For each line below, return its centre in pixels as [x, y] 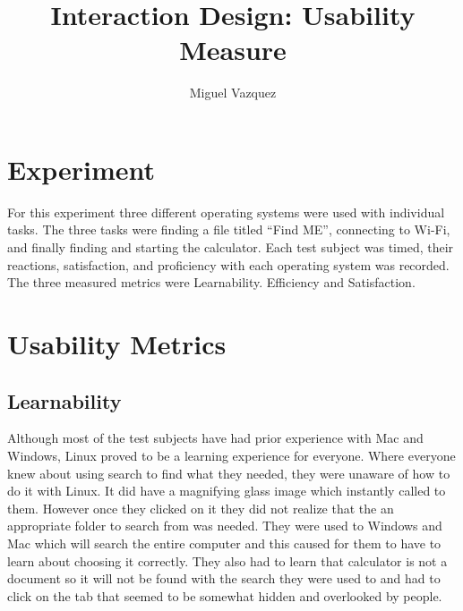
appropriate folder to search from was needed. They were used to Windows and [225, 526]
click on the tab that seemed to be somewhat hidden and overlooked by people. [225, 595]
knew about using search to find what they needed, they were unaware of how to [229, 473]
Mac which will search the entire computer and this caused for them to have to [224, 543]
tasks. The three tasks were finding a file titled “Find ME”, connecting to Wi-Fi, [229, 229]
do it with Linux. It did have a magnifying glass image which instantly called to [227, 491]
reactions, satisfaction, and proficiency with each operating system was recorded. [228, 264]
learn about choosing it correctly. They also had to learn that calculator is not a [227, 560]
